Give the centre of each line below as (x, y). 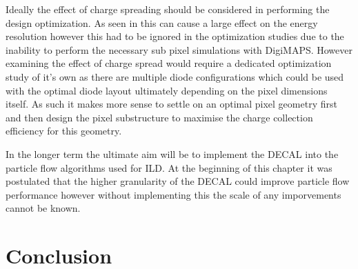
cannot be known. (43, 208)
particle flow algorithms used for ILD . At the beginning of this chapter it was (169, 167)
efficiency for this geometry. (64, 131)
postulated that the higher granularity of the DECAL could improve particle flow (178, 181)
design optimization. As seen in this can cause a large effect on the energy (162, 22)
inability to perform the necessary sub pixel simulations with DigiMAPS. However (179, 49)
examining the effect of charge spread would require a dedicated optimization (169, 63)
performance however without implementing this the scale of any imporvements (173, 194)
